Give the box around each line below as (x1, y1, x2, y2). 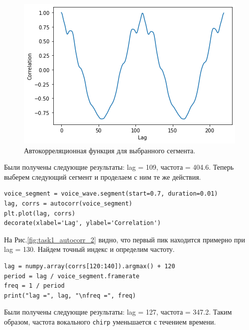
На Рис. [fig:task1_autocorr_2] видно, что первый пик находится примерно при (4, 234, 246, 244)
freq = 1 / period (4, 282, 65, 290)
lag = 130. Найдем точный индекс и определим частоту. (4, 244, 175, 254)
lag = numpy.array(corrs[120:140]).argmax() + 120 (4, 262, 175, 270)
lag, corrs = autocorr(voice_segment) (4, 200, 132, 207)
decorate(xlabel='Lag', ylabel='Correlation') (4, 220, 161, 227)
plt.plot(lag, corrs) (4, 210, 76, 217)
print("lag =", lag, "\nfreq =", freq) (4, 292, 136, 299)
